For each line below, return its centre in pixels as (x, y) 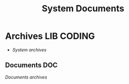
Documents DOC (31, 65)
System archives (29, 50)
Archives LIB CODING (50, 36)
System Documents (83, 9)
